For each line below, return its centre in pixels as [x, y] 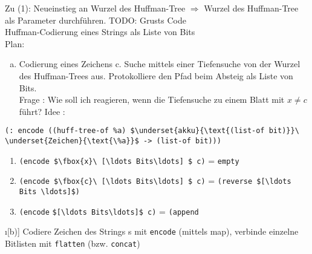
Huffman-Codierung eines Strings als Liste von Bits [100, 32]
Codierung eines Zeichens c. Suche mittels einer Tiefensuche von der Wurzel [160, 64]
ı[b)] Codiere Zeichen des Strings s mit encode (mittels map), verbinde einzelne [152, 231]
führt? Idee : [42, 111]
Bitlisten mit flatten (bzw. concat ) [73, 243]
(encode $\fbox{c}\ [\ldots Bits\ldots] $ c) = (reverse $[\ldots [155, 181]
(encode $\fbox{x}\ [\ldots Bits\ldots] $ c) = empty [129, 160]
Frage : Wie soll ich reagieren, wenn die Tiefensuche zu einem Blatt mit [152, 99]
